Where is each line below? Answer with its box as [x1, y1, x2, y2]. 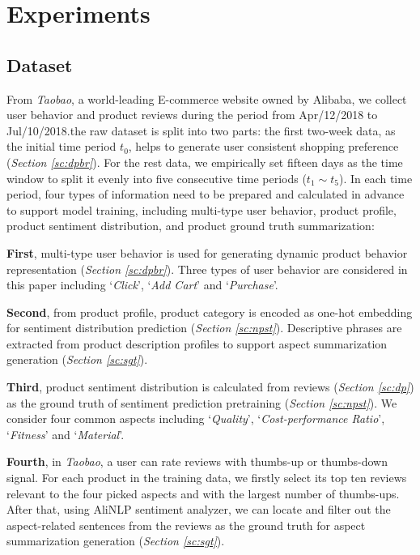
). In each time [338, 169, 413, 186]
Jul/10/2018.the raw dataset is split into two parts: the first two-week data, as [6, 122, 396, 139]
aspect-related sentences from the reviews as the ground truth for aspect [6, 516, 366, 533]
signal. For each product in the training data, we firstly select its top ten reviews [6, 469, 407, 486]
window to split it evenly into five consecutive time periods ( [6, 169, 307, 186]
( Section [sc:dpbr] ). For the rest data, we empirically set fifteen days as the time [6, 153, 403, 170]
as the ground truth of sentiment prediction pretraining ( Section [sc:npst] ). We [6, 394, 397, 411]
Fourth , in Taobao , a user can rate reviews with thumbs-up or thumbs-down [6, 453, 388, 470]
